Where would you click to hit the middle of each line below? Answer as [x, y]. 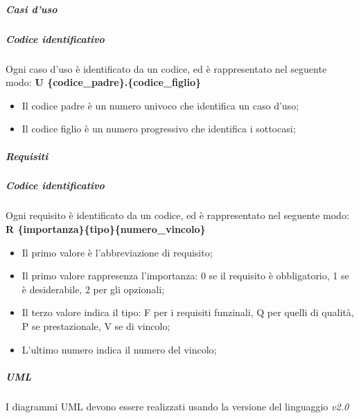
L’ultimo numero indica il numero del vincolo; [119, 349]
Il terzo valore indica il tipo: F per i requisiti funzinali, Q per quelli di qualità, [188, 312]
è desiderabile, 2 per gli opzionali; [93, 289]
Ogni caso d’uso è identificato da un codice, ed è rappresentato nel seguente [166, 68]
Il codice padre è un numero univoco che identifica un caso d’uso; [160, 105]
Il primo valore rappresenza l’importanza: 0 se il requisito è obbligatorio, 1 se [185, 276]
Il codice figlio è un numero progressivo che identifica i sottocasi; [159, 129]
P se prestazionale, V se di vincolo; [96, 326]
